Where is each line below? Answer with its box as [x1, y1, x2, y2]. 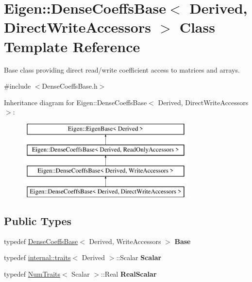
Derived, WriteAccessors [89, 236, 161, 246]
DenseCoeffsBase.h [42, 81, 98, 91]
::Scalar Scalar [116, 252, 162, 263]
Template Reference [4, 36, 140, 56]
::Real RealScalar [101, 269, 157, 279]
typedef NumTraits [4, 269, 61, 279]
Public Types [4, 213, 72, 228]
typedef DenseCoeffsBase [4, 236, 78, 246]
